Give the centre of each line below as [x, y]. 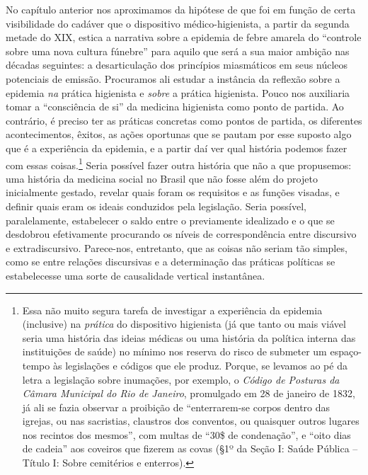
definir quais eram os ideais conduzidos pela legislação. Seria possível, [156, 206]
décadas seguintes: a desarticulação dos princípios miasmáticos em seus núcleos [177, 65]
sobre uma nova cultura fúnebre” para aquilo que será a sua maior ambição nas [178, 51]
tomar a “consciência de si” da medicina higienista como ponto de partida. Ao [175, 107]
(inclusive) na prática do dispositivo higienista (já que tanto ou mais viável [184, 324]
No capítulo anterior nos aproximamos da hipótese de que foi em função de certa [181, 9]
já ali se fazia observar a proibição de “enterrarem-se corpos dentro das [176, 407]
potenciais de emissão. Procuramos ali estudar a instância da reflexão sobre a [173, 78]
